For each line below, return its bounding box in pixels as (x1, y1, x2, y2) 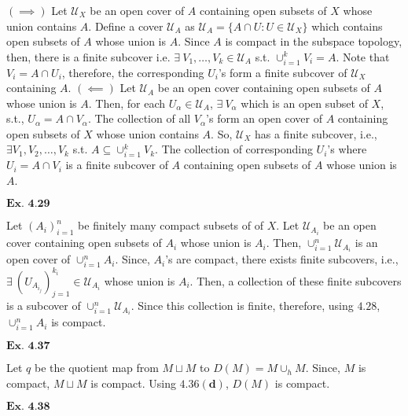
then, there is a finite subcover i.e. (6, 48, 171, 64)
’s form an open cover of (206, 110, 322, 127)
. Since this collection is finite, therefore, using (130, 297, 354, 314)
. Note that (336, 48, 390, 64)
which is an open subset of (241, 94, 368, 111)
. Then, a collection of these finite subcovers (189, 272, 402, 289)
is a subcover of (6, 297, 81, 314)
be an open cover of (90, 2, 185, 18)
